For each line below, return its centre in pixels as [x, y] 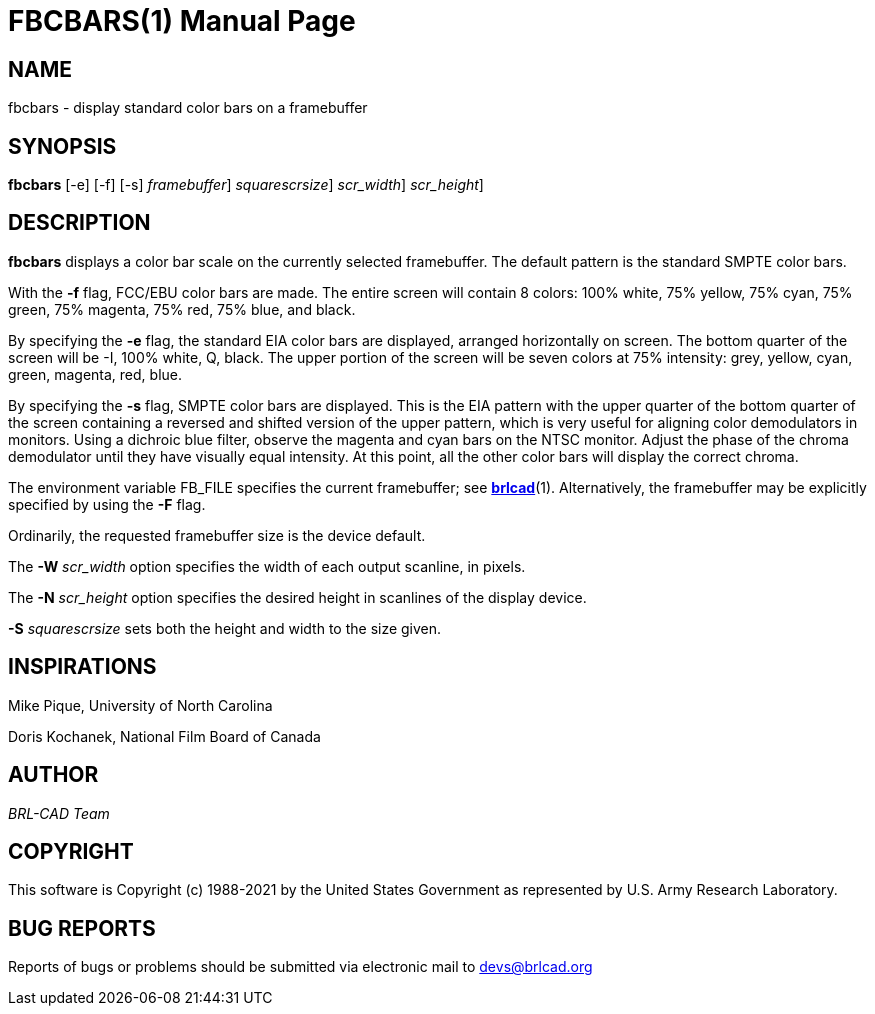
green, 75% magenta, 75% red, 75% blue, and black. [182, 309]
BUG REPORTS [82, 928]
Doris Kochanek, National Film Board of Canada [164, 736]
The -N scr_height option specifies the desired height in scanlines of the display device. [297, 597]
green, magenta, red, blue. [95, 374]
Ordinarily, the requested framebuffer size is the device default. [217, 535]
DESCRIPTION [79, 223]
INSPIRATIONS [82, 667]
